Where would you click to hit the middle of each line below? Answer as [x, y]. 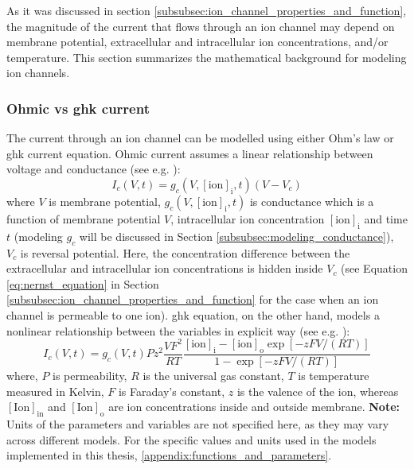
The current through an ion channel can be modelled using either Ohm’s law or [200, 138]
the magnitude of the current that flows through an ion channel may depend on [201, 26]
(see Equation [374, 268]
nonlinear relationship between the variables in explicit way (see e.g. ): [178, 330]
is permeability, [90, 375]
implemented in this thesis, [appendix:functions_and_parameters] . [169, 455]
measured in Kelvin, [55, 391]
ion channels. [38, 73]
